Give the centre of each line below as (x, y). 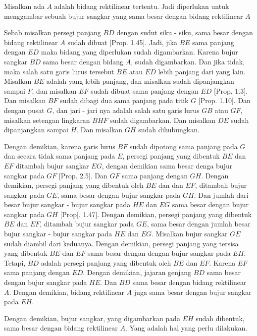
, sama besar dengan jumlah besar (199, 224)
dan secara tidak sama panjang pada (60, 156)
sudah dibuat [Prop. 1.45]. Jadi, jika (122, 42)
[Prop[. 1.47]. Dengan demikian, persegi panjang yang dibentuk (156, 214)
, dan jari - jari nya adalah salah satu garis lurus (126, 110)
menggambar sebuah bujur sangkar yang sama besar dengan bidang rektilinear (124, 16)
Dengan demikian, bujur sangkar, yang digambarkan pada (92, 318)
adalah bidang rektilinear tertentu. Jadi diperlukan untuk (142, 6)
